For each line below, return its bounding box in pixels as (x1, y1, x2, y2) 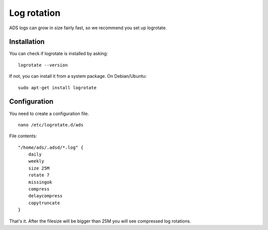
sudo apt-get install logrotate (18, 85, 97, 90)
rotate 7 (28, 172, 50, 178)
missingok (28, 179, 52, 185)
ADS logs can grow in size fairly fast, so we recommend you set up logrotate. (9, 25, 167, 31)
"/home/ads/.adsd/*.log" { (18, 144, 84, 150)
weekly (28, 159, 45, 164)
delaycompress (28, 193, 63, 199)
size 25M (28, 165, 50, 171)
